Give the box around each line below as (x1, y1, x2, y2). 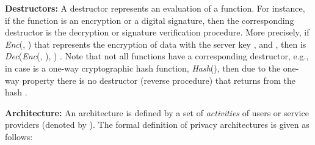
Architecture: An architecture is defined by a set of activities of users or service (5, 106, 309, 119)
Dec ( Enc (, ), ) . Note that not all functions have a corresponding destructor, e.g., (5, 50, 309, 62)
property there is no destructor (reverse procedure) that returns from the (22, 73, 295, 86)
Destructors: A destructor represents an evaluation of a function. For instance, (5, 2, 305, 14)
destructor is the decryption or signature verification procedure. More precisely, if (5, 26, 310, 39)
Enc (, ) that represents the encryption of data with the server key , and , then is (5, 37, 306, 50)
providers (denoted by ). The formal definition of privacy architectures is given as (5, 118, 310, 131)
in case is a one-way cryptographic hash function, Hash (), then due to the (5, 61, 281, 74)
